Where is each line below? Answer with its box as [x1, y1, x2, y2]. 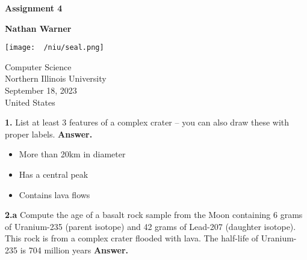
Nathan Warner [5, 22, 72, 34]
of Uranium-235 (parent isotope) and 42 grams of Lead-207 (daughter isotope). [5, 220, 296, 232]
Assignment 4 [5, 2, 63, 14]
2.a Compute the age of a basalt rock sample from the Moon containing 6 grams [5, 208, 303, 221]
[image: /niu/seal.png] [5, 43, 104, 52]
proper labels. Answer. [5, 127, 93, 140]
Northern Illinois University [5, 72, 107, 85]
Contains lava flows [19, 188, 90, 201]
